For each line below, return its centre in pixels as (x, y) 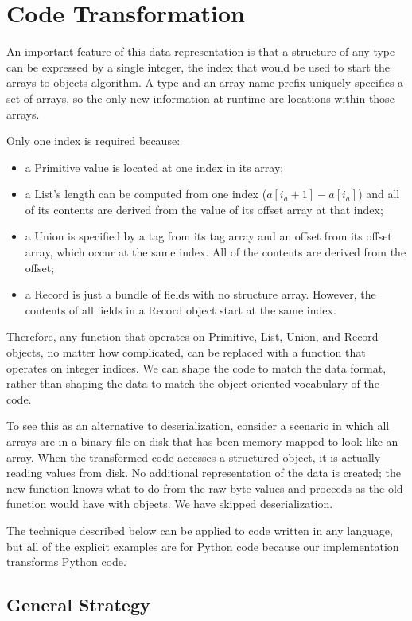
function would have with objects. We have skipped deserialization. (170, 504)
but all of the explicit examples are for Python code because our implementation (203, 546)
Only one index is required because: (93, 141)
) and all (379, 194)
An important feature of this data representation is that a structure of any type (201, 51)
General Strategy (78, 605)
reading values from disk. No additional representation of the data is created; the (204, 473)
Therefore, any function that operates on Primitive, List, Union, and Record (192, 336)
